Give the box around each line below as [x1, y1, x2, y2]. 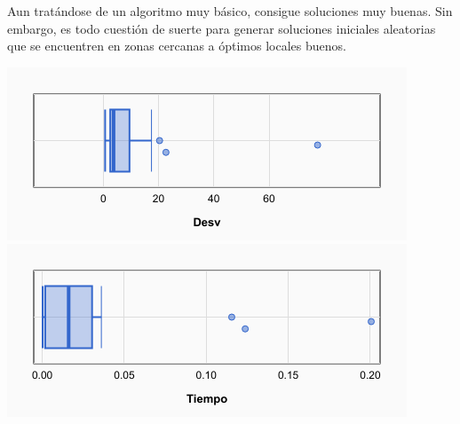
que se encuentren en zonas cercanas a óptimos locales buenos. [7, 36, 346, 55]
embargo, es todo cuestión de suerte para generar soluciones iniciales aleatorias [7, 19, 436, 37]
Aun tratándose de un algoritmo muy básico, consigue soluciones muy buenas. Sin [7, 2, 453, 20]
